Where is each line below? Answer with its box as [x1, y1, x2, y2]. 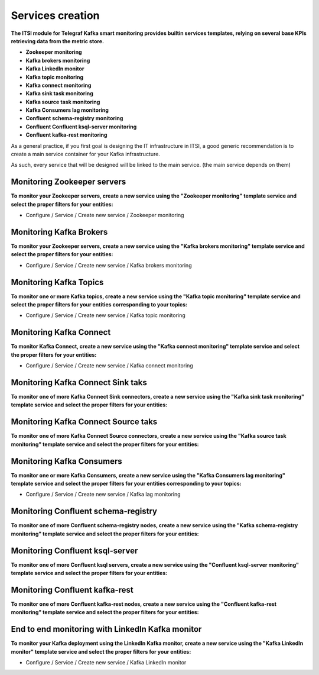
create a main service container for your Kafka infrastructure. [11, 151, 161, 158]
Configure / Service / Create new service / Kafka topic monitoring [25, 312, 185, 319]
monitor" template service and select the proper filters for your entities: [11, 648, 191, 655]
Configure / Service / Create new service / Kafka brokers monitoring [25, 261, 192, 269]
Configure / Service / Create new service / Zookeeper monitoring [25, 212, 184, 219]
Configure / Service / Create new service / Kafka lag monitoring [25, 491, 181, 498]
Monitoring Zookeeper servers [11, 177, 126, 187]
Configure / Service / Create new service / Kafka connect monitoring [25, 362, 193, 369]
